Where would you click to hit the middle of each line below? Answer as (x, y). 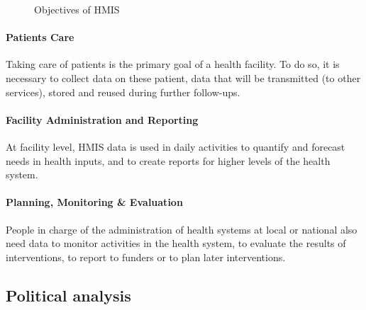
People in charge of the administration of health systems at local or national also (182, 229)
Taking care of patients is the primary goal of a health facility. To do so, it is (173, 64)
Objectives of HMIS (77, 9)
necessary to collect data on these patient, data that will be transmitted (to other (183, 77)
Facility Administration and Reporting (102, 119)
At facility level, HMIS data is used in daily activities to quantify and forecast (176, 146)
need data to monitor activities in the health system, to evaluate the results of (176, 243)
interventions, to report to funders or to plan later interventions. (146, 257)
